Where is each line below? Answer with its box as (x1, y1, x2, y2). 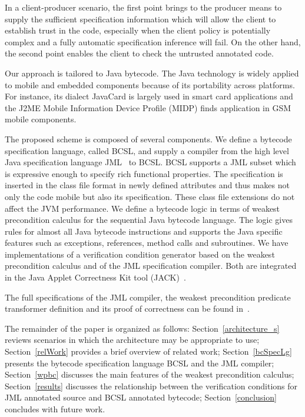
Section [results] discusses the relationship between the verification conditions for (5, 379, 298, 392)
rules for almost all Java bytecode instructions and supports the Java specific (5, 225, 283, 237)
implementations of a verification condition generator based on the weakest (5, 248, 275, 260)
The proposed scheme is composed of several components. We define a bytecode (5, 132, 292, 145)
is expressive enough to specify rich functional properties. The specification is (5, 167, 283, 179)
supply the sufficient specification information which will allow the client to (5, 12, 276, 25)
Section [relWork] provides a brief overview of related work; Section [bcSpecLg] (5, 345, 292, 358)
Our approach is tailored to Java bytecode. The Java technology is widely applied (5, 66, 299, 79)
